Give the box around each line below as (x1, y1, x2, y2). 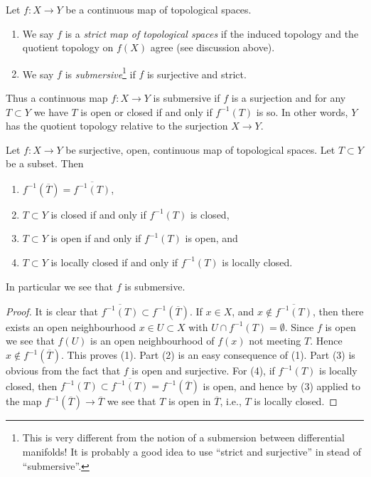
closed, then (6, 378, 58, 393)
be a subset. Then (6, 156, 84, 171)
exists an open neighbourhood (6, 319, 136, 334)
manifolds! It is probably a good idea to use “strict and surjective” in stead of (22, 444, 361, 458)
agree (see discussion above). (150, 40, 275, 55)
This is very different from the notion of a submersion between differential (22, 430, 345, 445)
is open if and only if (50, 231, 141, 246)
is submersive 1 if (65, 64, 136, 81)
